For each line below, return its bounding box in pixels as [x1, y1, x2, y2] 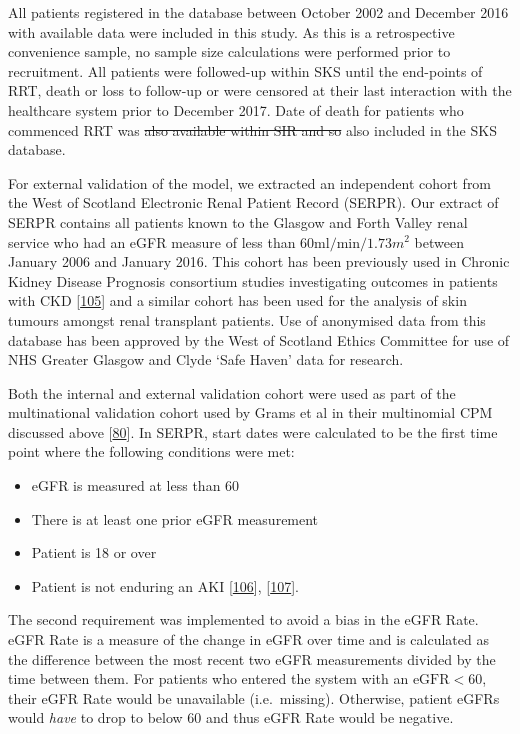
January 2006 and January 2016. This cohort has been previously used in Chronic [8, 251, 510, 272]
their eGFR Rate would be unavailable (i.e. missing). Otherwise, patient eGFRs [8, 687, 500, 708]
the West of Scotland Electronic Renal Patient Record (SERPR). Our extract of [8, 192, 499, 213]
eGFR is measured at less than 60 [31, 475, 240, 496]
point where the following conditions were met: [8, 441, 295, 462]
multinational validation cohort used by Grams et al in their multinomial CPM [8, 402, 493, 423]
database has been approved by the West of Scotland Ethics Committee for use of [8, 329, 510, 350]
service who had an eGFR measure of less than [8, 231, 296, 252]
